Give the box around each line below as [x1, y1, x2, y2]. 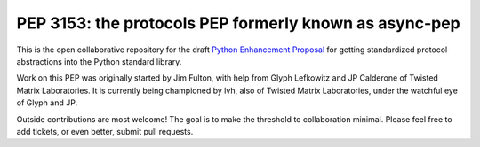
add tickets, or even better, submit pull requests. [16, 126, 194, 136]
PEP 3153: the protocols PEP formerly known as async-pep [16, 13, 461, 33]
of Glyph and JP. [16, 97, 78, 108]
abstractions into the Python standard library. [16, 56, 182, 66]
